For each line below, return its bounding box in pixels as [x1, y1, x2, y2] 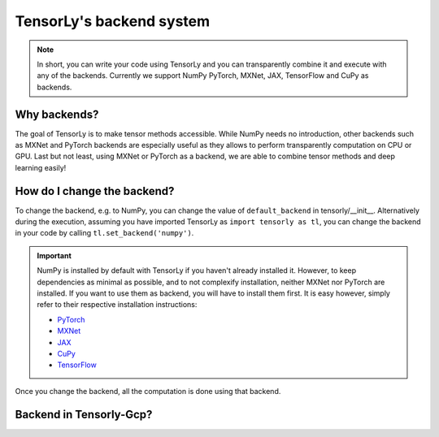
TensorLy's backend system [15, 12, 211, 30]
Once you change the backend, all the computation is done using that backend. [15, 386, 281, 396]
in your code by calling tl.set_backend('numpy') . [15, 228, 194, 238]
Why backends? [15, 107, 99, 121]
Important [37, 250, 72, 260]
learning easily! [15, 162, 67, 172]
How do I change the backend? [15, 184, 175, 198]
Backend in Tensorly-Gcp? [15, 407, 153, 422]
